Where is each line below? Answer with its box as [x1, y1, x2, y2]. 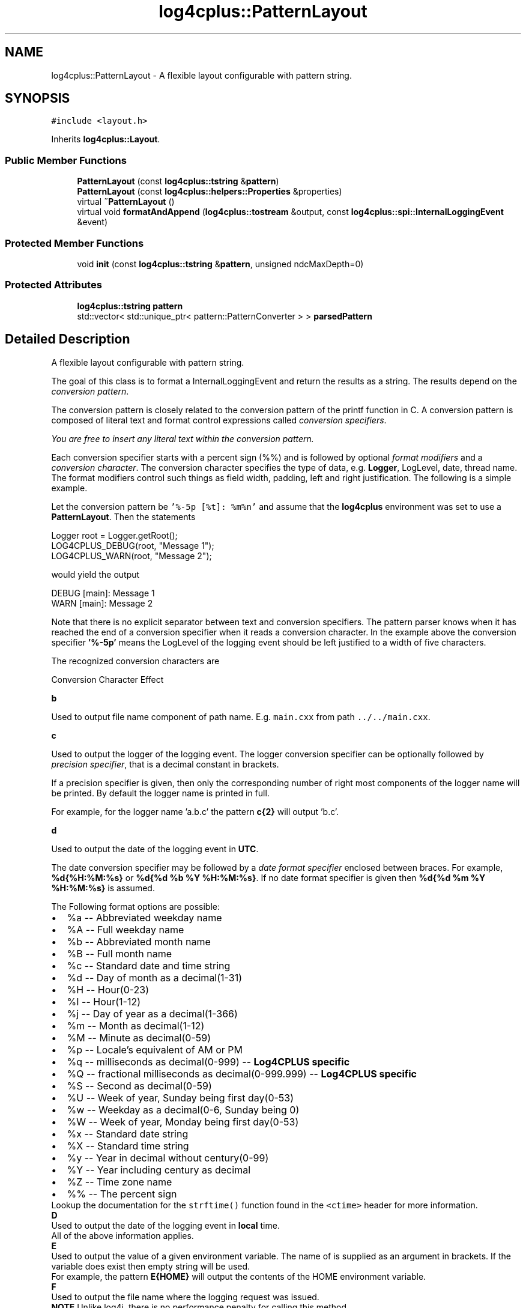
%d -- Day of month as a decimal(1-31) [67, 971, 242, 984]
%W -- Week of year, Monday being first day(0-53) [67, 1115, 299, 1128]
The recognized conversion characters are [51, 655, 220, 666]
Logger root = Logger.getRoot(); [51, 530, 178, 540]
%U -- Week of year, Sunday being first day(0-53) [67, 1091, 294, 1104]
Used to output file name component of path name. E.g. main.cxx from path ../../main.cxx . [51, 711, 431, 722]
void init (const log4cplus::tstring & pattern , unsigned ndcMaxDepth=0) [77, 258, 364, 269]
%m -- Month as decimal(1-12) [67, 1019, 205, 1032]
